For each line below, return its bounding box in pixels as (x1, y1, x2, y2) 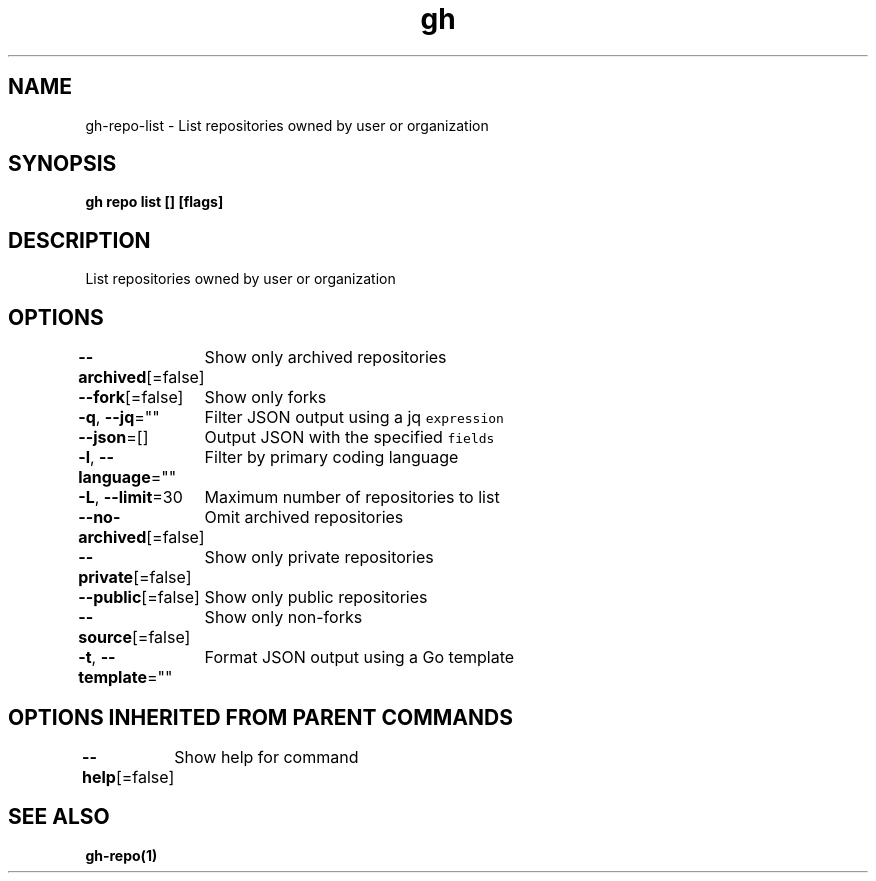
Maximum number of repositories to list (204, 487, 500, 508)
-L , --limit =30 (78, 487, 183, 508)
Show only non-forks (204, 607, 363, 628)
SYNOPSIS (8, 151, 117, 177)
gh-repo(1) (85, 846, 158, 864)
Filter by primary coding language (204, 447, 459, 468)
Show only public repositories (204, 587, 428, 608)
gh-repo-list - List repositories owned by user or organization (85, 116, 489, 134)
